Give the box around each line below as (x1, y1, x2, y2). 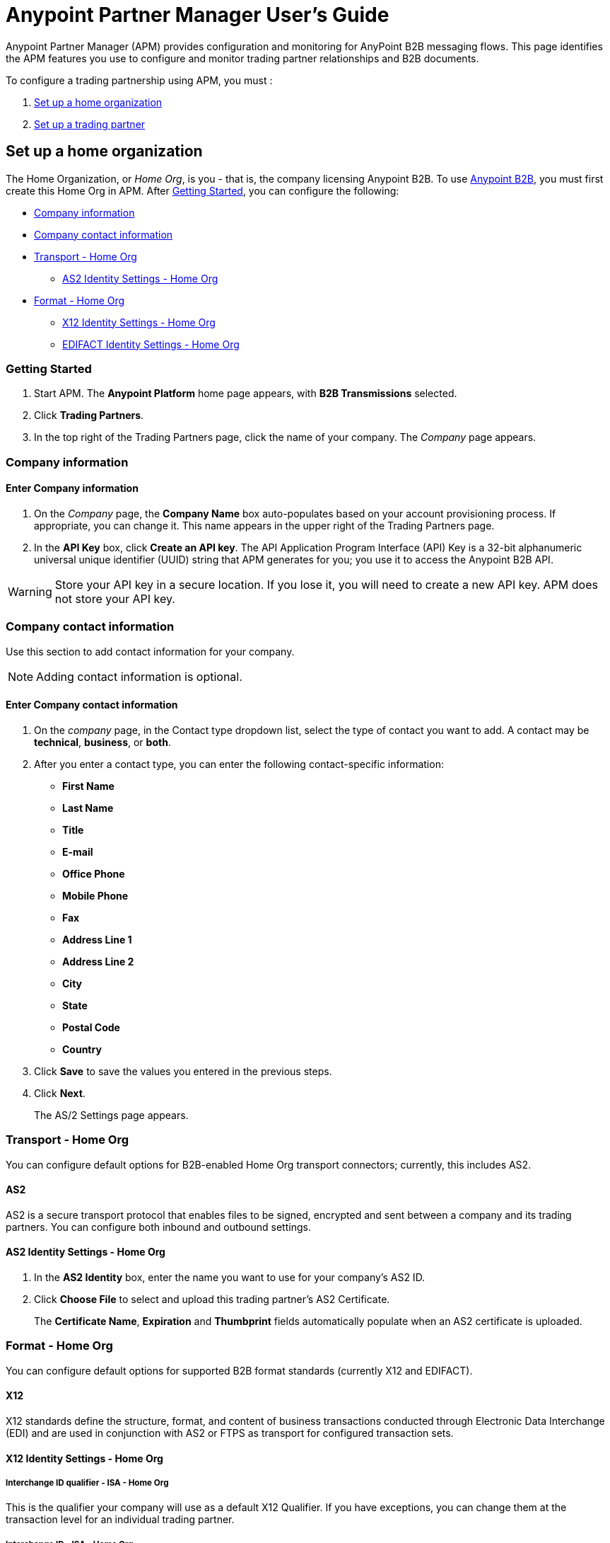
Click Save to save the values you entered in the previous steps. (34, 1065, 332, 1077)
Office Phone (62, 867, 125, 880)
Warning (8, 584, 52, 599)
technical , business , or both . (34, 735, 171, 748)
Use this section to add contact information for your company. (6, 645, 295, 658)
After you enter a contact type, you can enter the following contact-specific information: (34, 757, 444, 770)
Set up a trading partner (34, 117, 146, 130)
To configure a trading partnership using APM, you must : (6, 74, 273, 86)
